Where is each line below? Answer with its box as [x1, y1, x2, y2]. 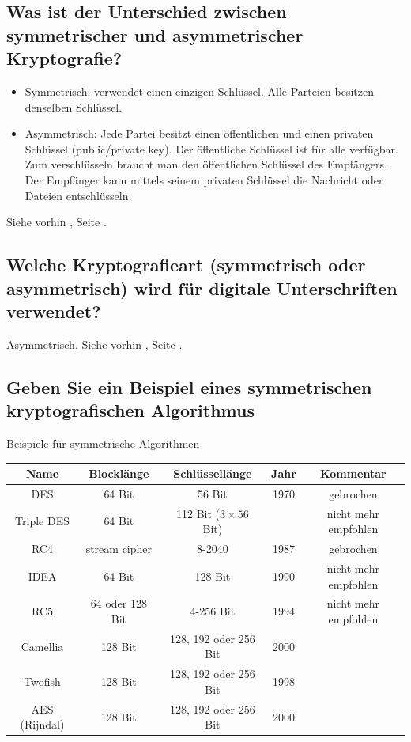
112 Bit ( [176, 505, 221, 521]
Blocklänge [89, 465, 149, 481]
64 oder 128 [90, 595, 147, 611]
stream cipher [85, 540, 153, 557]
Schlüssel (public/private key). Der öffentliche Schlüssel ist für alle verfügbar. [25, 140, 398, 157]
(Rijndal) [20, 716, 65, 733]
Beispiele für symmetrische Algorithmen [6, 434, 200, 451]
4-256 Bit [190, 603, 236, 619]
